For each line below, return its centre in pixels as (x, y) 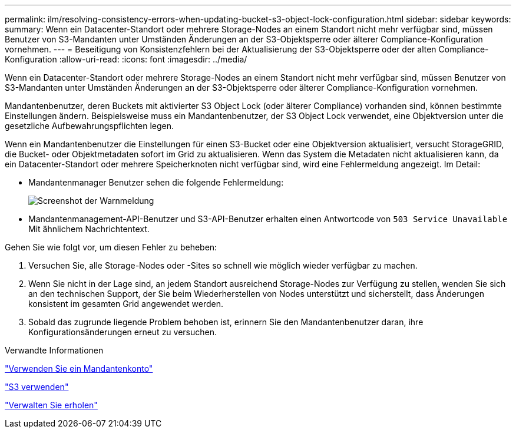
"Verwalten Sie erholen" (51, 405)
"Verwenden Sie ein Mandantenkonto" (79, 368)
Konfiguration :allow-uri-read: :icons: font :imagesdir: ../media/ (126, 59)
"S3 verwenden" (37, 387)
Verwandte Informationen (54, 350)
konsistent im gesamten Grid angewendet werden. (126, 304)
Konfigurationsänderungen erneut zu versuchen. (123, 332)
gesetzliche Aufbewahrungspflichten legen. (89, 126)
